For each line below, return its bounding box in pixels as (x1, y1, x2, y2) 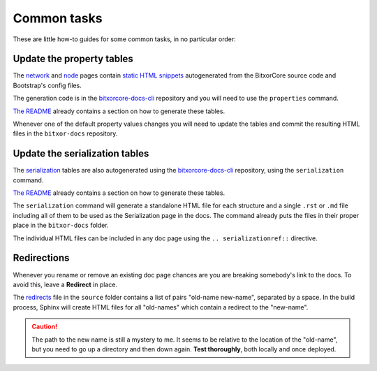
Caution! (31, 322, 58, 331)
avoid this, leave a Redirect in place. (13, 280, 118, 289)
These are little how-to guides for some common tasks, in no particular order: (13, 35, 237, 43)
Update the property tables (13, 53, 134, 65)
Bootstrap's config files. (13, 81, 82, 89)
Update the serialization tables (13, 147, 149, 160)
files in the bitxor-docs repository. (13, 129, 118, 138)
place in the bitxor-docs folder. (13, 221, 109, 230)
